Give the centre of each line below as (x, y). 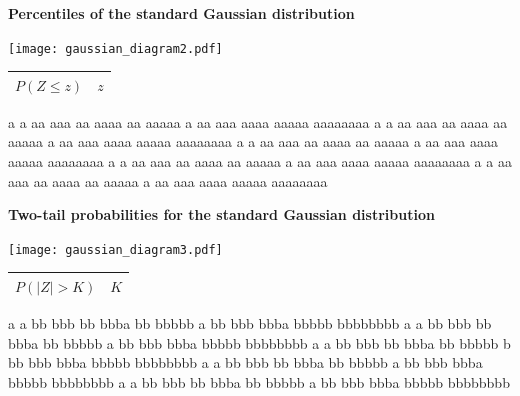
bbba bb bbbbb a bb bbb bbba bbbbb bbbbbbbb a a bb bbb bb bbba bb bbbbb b (259, 342)
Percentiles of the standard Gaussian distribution (181, 13)
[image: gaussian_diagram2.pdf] (115, 48)
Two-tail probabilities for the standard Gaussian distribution (221, 214)
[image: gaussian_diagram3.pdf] (115, 249)
